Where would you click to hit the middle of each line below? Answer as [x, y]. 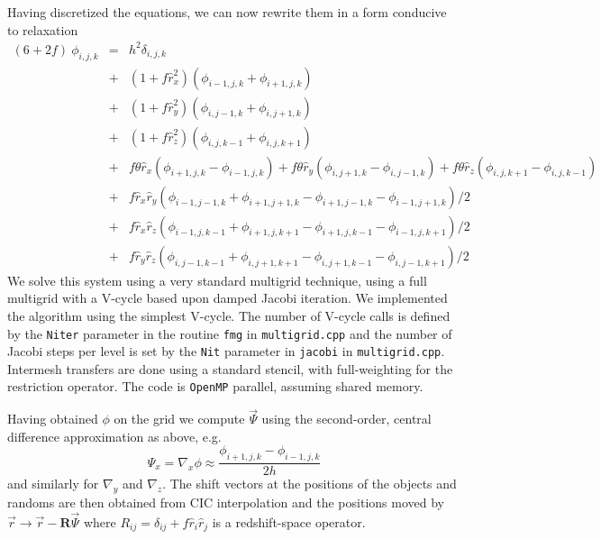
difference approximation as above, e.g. [114, 436]
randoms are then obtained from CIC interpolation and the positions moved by [226, 502]
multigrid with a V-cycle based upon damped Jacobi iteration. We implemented [228, 298]
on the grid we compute [179, 419]
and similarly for [53, 484]
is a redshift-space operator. [289, 521]
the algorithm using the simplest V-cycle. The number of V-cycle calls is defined [229, 315]
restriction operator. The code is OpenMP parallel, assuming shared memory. [215, 386]
